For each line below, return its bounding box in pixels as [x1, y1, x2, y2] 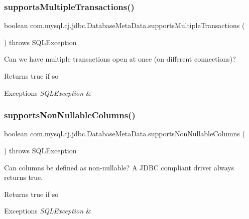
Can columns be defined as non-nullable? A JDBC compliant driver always [4, 162, 234, 172]
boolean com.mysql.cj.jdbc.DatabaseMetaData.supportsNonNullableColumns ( [4, 128, 245, 139]
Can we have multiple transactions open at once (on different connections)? [4, 54, 236, 64]
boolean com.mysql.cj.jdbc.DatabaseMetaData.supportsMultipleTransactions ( [4, 20, 245, 31]
